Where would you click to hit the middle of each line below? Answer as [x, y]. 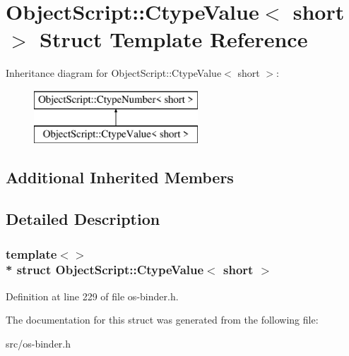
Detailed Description [83, 219]
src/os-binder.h [39, 343]
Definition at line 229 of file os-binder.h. [92, 296]
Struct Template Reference [174, 39]
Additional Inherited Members [120, 177]
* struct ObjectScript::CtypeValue [105, 270]
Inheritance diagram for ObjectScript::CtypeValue [114, 73]
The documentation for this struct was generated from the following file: [162, 320]
